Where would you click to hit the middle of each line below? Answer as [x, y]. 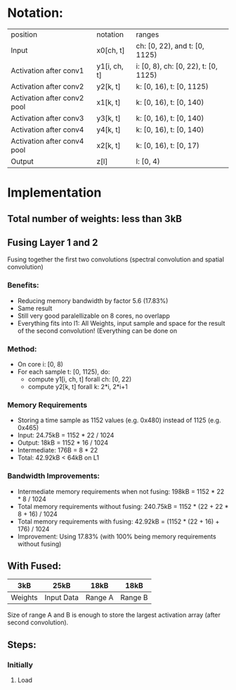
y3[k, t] [109, 118]
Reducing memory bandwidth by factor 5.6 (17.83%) [93, 300]
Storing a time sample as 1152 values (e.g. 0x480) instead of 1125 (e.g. [119, 420]
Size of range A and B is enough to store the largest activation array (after [114, 615]
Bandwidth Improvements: [54, 476]
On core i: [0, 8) [40, 364]
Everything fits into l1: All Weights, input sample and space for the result [121, 323]
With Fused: [34, 566]
